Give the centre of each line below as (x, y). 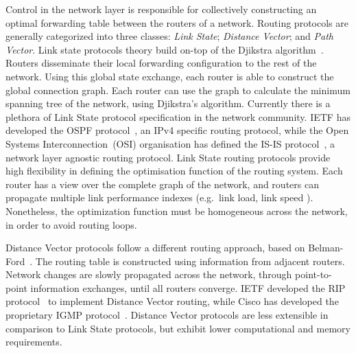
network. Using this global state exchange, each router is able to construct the (170, 76)
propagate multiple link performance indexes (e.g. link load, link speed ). (159, 197)
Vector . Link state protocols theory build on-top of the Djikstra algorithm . (165, 49)
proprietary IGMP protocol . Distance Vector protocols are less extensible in (167, 315)
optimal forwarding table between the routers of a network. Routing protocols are (177, 22)
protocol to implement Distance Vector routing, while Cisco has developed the (172, 301)
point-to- (313, 274)
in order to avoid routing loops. (71, 224)
